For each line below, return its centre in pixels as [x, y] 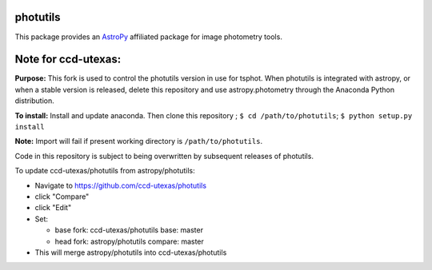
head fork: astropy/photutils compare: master [129, 241]
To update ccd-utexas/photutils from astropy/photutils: [105, 171]
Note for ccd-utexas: [68, 60]
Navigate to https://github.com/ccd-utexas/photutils [121, 185]
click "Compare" [62, 197]
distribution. [35, 101]
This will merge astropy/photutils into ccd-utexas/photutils [131, 252]
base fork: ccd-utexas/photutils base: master [129, 230]
